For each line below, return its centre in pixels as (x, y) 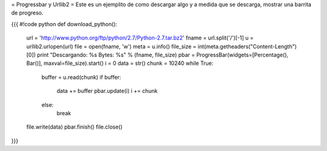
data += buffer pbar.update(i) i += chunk (107, 91)
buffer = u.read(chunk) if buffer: (81, 77)
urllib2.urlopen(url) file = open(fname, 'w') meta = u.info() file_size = (111, 46)
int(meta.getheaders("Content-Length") (247, 46)
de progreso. (27, 13)
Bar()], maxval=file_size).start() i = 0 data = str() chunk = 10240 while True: (120, 63)
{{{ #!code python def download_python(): (64, 24)
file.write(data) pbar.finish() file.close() (74, 127)
